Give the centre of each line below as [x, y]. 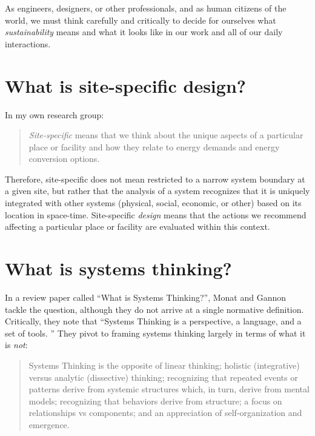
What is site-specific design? [125, 85]
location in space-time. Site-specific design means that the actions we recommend [156, 214]
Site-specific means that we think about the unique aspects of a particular [166, 135]
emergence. [49, 424]
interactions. [28, 43]
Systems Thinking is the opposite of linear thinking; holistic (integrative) [164, 365]
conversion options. [64, 159]
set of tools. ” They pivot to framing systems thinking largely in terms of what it [155, 333]
